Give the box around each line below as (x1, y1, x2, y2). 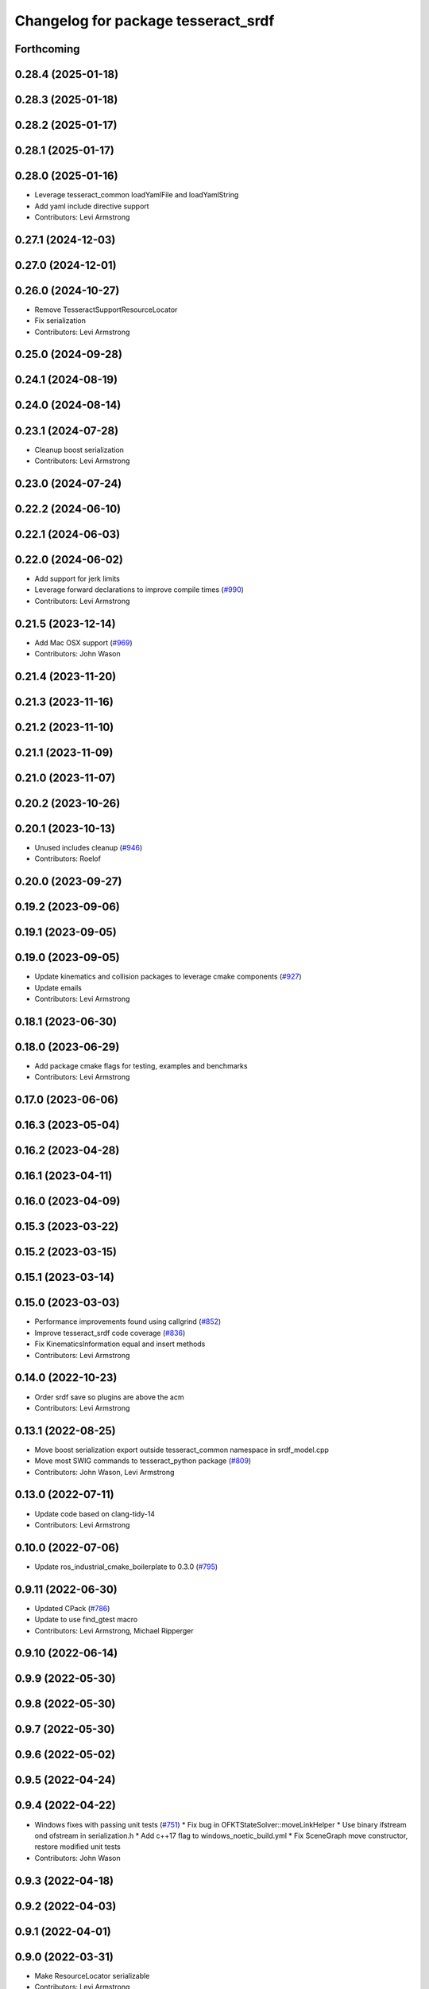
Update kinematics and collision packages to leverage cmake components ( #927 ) (34, 971, 302, 982)
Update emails (34, 983, 83, 992)
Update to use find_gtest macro (34, 1615, 138, 1625)
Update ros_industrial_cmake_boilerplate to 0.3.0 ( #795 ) (34, 1562, 218, 1571)
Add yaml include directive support (34, 201, 150, 211)
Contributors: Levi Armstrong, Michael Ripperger (34, 1625, 194, 1635)
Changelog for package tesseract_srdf (14, 12, 275, 29)
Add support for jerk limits (34, 574, 121, 583)
